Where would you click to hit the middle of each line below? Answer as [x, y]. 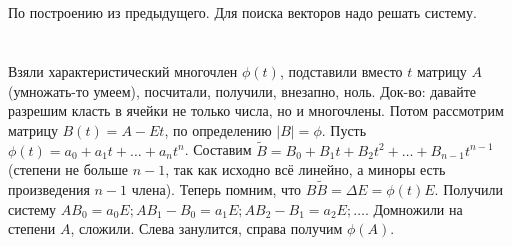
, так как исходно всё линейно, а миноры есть [305, 169]
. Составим [218, 149]
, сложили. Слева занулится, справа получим [206, 228]
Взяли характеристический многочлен [123, 70]
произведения [49, 188]
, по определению [218, 129]
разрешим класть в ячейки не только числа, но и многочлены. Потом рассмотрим [256, 110]
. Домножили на [413, 208]
